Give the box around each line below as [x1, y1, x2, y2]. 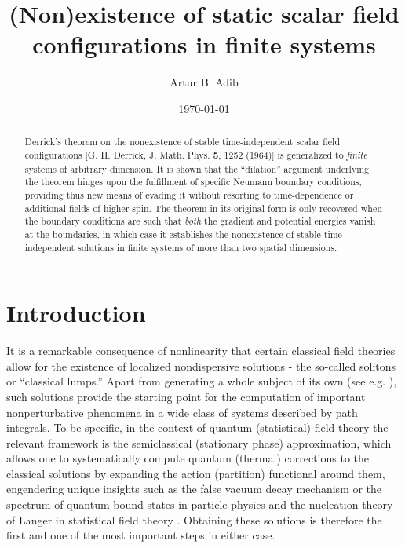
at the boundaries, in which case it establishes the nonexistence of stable [24, 227, 321, 240]
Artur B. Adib [170, 74, 239, 90]
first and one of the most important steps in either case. [6, 527, 275, 543]
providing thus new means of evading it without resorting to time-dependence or [24, 188, 354, 201]
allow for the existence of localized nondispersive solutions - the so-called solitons [6, 357, 396, 374]
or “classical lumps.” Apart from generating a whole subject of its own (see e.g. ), [6, 373, 397, 389]
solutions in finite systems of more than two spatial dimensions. [78, 240, 337, 254]
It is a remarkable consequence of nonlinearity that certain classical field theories [6, 342, 396, 359]
